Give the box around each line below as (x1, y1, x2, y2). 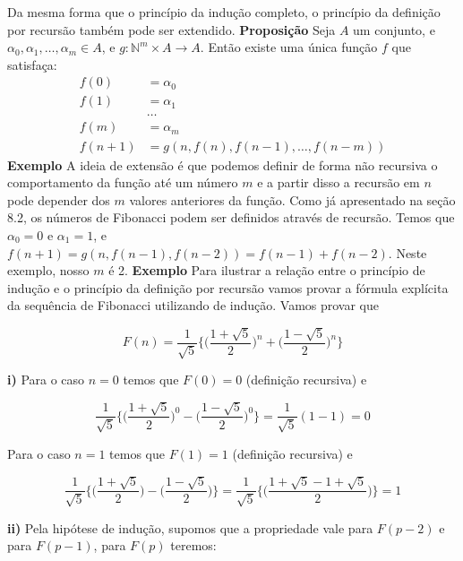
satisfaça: (7, 55, 57, 73)
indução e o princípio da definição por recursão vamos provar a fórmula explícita (7, 278, 449, 297)
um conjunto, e (353, 20, 435, 39)
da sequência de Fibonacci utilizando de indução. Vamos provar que (7, 296, 380, 315)
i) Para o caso (7, 370, 85, 389)
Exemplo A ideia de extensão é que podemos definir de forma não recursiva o (7, 155, 438, 174)
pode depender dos (7, 190, 110, 209)
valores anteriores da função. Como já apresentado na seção (129, 190, 456, 209)
